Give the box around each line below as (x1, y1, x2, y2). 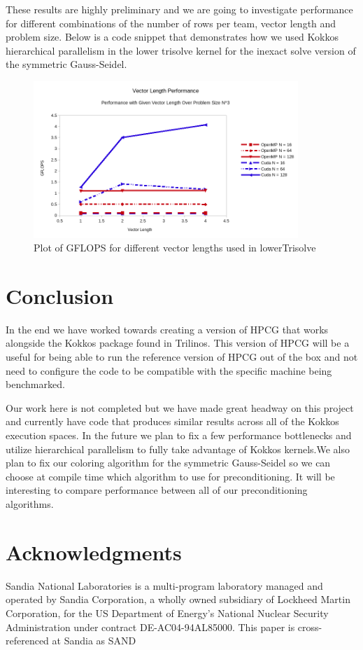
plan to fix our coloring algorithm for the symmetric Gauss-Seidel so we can (6, 455, 331, 470)
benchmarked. (6, 377, 65, 392)
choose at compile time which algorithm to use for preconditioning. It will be (6, 469, 335, 483)
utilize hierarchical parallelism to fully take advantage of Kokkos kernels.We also (6, 441, 350, 456)
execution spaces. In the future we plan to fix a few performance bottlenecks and (6, 428, 352, 443)
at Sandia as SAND (52, 633, 136, 648)
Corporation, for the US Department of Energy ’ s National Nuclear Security (6, 605, 329, 620)
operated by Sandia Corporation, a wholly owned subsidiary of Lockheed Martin (6, 592, 350, 607)
